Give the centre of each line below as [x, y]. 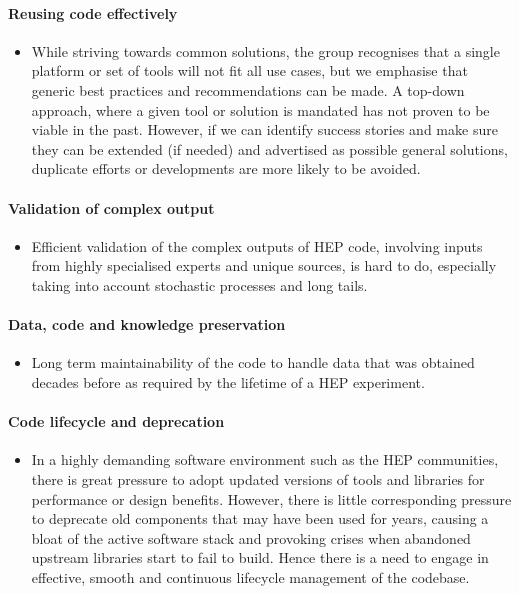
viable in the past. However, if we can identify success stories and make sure [264, 129]
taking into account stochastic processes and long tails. [199, 284]
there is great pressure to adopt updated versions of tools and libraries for [258, 478]
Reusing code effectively [93, 12]
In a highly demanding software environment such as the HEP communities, [265, 459]
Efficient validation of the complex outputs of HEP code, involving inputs [257, 245]
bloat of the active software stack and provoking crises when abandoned [251, 537]
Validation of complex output [111, 207]
